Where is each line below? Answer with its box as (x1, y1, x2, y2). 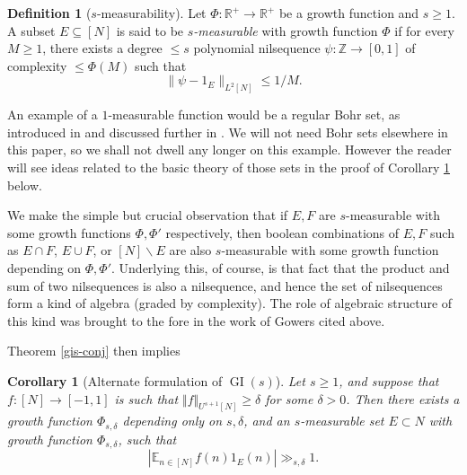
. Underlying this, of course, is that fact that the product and (111, 258, 450, 277)
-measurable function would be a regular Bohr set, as (108, 105, 401, 124)
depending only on (122, 411, 223, 430)
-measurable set (300, 411, 384, 430)
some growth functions (7, 223, 131, 242)
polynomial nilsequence (193, 39, 321, 57)
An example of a (7, 105, 98, 124)
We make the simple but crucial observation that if (7, 206, 288, 224)
